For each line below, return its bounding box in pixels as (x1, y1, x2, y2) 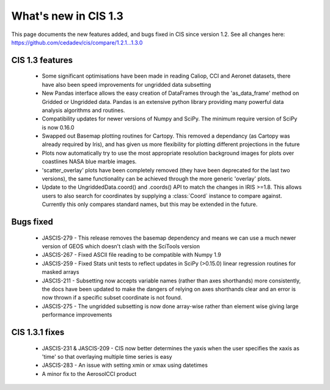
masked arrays (42, 268, 79, 276)
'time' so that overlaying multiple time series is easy (42, 353, 172, 360)
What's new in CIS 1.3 (11, 9, 123, 23)
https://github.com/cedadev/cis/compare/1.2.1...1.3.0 (11, 39, 143, 46)
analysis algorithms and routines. (42, 106, 125, 114)
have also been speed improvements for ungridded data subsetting (42, 81, 211, 88)
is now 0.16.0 (42, 123, 75, 131)
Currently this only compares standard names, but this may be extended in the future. (42, 201, 258, 208)
